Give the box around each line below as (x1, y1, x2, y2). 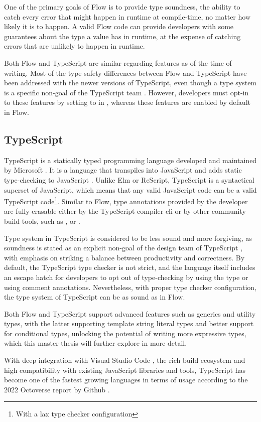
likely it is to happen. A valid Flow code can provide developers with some (4, 21, 234, 32)
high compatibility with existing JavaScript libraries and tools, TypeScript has (4, 364, 245, 375)
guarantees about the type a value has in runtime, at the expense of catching (4, 31, 241, 41)
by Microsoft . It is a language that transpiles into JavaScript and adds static (4, 165, 242, 175)
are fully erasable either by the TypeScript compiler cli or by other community (4, 206, 246, 216)
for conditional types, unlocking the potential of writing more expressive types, (4, 328, 246, 338)
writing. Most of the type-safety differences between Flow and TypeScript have (4, 67, 247, 78)
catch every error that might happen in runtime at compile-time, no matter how (4, 11, 250, 22)
